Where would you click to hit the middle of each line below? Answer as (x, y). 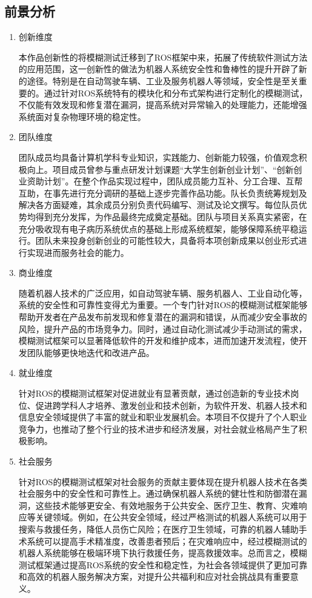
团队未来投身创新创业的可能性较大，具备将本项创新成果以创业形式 (167, 240)
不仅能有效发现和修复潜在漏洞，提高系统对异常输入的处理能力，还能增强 (163, 105)
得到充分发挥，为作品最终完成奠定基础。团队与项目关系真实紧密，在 (171, 216)
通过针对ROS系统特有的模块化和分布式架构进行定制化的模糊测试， (176, 92)
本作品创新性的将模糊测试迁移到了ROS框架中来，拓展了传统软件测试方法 (163, 57)
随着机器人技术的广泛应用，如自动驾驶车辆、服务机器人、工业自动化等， (163, 293)
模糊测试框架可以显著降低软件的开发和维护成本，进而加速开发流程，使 (158, 341)
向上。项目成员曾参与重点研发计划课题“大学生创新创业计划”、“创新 (160, 169)
